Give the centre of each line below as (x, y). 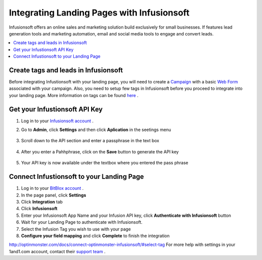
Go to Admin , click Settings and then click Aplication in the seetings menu (96, 130)
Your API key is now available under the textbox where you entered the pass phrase (105, 163)
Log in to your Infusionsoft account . (57, 121)
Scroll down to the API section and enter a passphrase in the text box (90, 141)
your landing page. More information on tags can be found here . (74, 95)
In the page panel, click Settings (54, 195)
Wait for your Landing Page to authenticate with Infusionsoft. (82, 222)
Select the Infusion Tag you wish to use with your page (76, 229)
